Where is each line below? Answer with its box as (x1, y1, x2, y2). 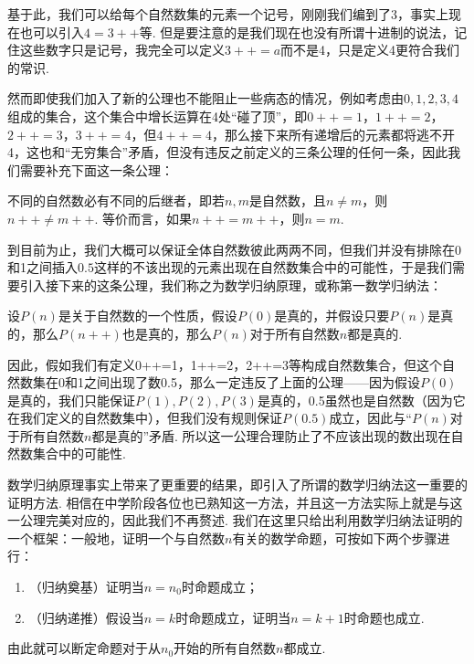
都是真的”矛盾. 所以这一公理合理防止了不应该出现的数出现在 (91, 426, 451, 445)
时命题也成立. (343, 607, 425, 627)
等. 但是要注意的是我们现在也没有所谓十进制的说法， (139, 22, 455, 41)
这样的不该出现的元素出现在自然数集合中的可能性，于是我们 (93, 258, 452, 277)
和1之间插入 (7, 258, 78, 277)
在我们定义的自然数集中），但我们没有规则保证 (7, 408, 282, 427)
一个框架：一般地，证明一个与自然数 (7, 528, 225, 547)
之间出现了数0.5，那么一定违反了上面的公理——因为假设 (83, 373, 420, 392)
